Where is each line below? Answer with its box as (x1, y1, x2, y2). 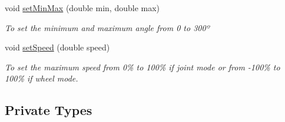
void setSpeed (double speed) (5, 41, 110, 53)
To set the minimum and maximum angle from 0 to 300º (5, 21, 210, 33)
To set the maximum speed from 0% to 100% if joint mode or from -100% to (5, 60, 280, 73)
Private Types (5, 101, 92, 119)
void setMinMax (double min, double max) (5, 2, 160, 13)
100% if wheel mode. (5, 72, 78, 84)
